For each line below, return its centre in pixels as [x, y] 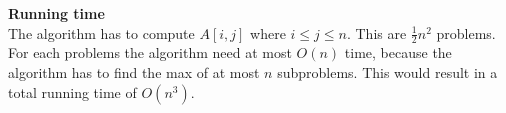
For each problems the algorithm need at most [150, 52]
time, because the [398, 52]
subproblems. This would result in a [387, 72]
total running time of [72, 91]
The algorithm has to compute [101, 32]
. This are [376, 32]
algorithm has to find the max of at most [134, 72]
